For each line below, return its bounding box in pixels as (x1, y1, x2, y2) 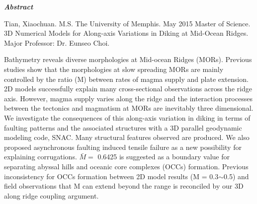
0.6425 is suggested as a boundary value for (97, 151, 230, 162)
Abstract (4, 1, 33, 11)
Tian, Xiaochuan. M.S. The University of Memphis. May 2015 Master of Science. (4, 18, 251, 28)
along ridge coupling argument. (4, 190, 99, 201)
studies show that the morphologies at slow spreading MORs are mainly (4, 64, 224, 74)
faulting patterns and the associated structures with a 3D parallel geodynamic (4, 122, 242, 133)
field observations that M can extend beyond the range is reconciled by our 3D (4, 181, 244, 191)
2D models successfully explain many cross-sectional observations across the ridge (4, 83, 252, 94)
